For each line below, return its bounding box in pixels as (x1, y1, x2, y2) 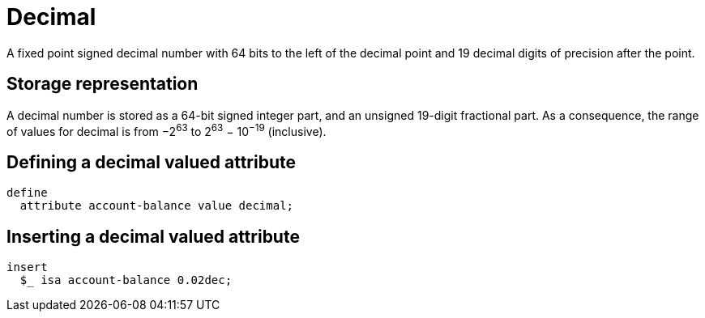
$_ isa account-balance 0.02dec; (19, 273, 233, 286)
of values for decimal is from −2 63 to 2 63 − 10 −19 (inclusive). (6, 121, 327, 138)
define (6, 186, 48, 200)
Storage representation (6, 74, 199, 95)
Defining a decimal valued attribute (6, 151, 297, 172)
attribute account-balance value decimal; (19, 199, 294, 213)
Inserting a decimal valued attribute (6, 226, 300, 247)
